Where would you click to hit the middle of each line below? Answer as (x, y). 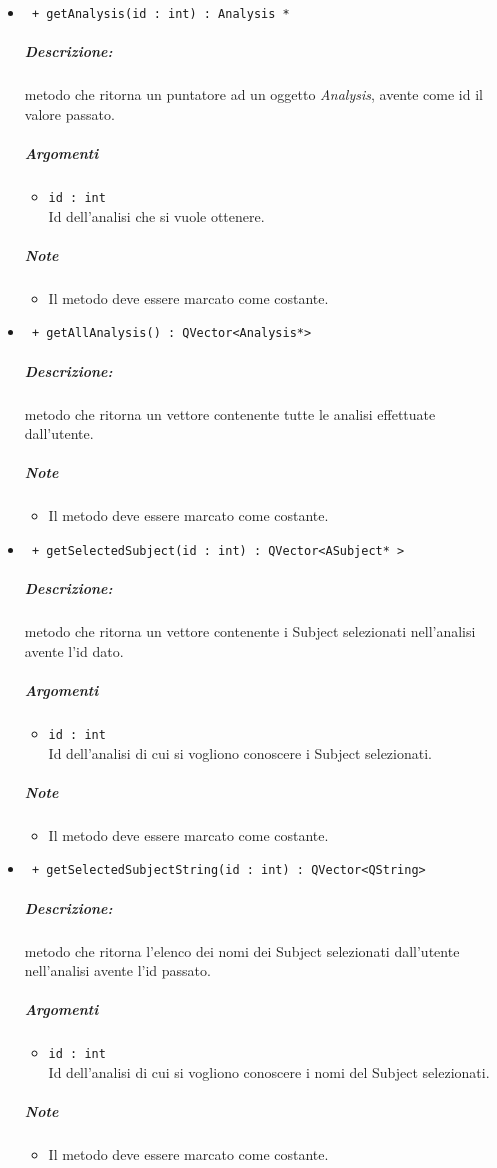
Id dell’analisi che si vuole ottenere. (156, 215)
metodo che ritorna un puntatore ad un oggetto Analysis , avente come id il (253, 94)
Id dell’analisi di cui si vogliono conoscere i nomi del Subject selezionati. (269, 1071)
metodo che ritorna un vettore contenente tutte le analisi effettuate (230, 413)
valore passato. (69, 113)
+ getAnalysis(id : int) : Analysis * (160, 14)
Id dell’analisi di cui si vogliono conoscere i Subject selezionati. (240, 752)
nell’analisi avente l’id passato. (117, 970)
